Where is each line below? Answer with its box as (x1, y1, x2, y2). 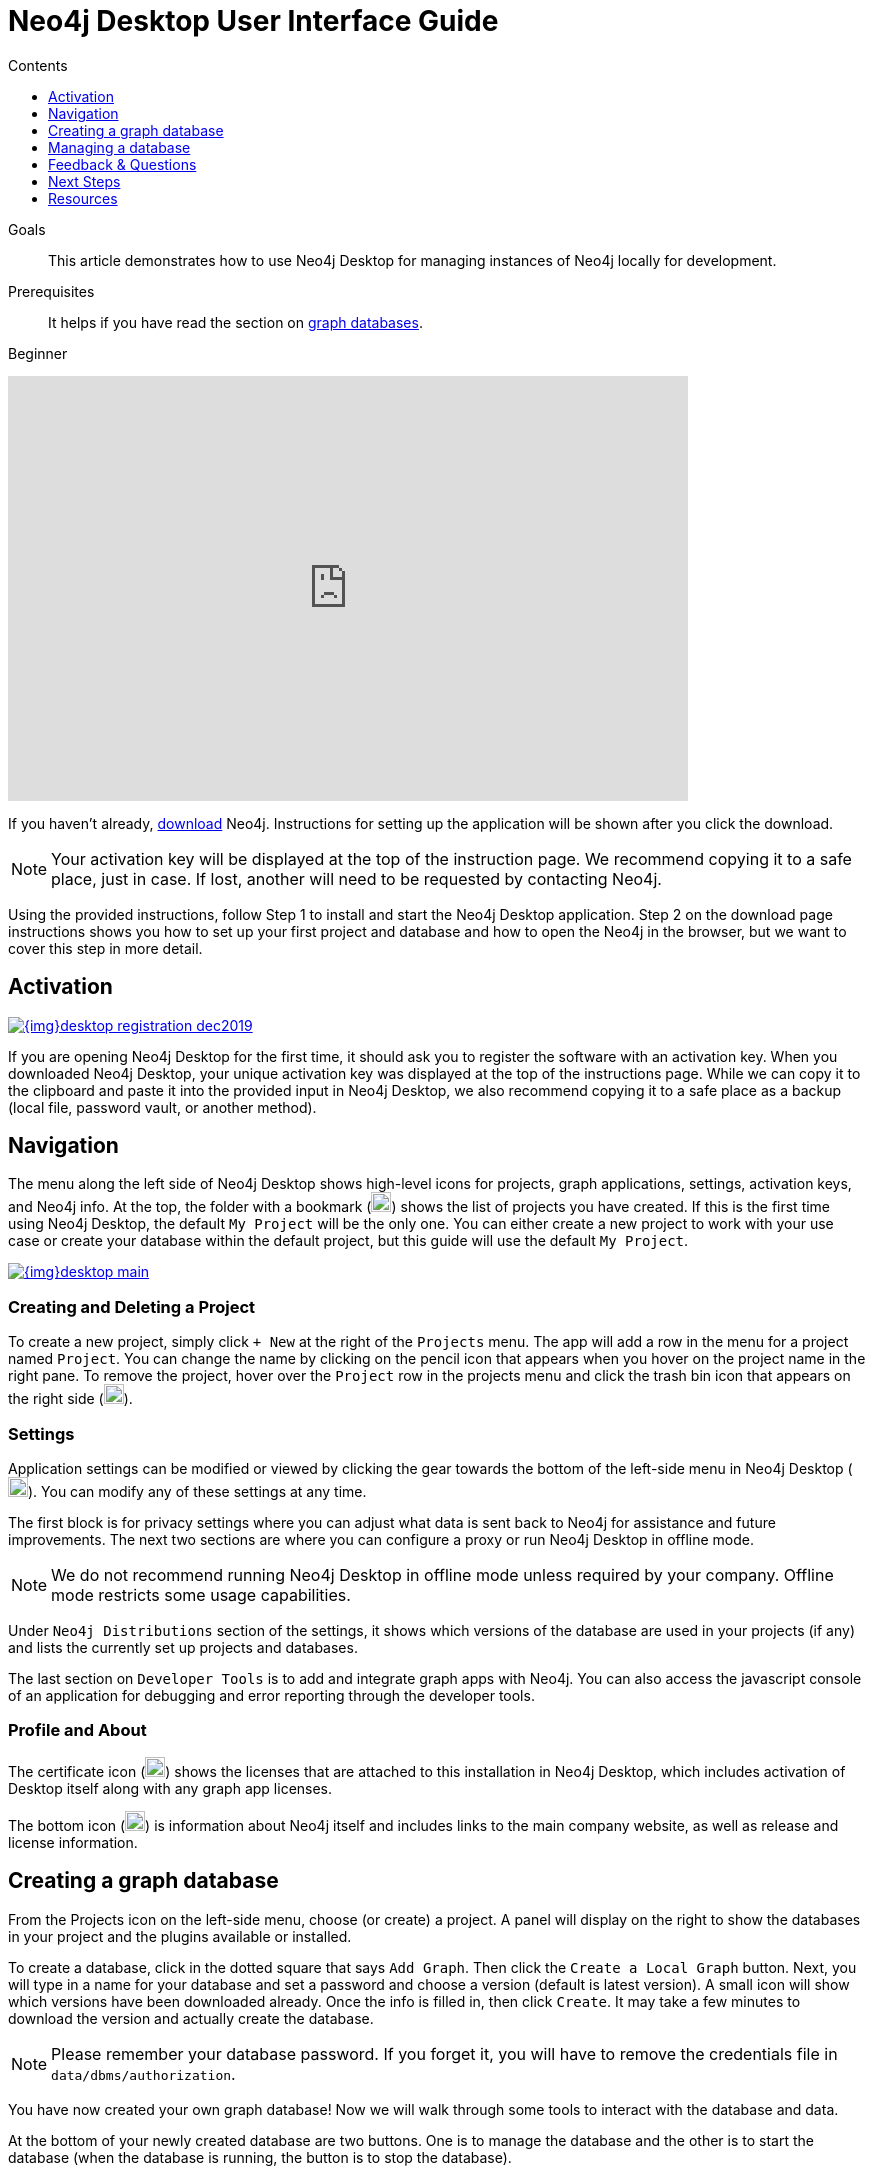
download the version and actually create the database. (8, 2009, 374, 2027)
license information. (8, 1833, 138, 1851)
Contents (8, 56, 68, 74)
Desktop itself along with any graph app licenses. (8, 1779, 333, 1797)
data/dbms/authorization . (51, 2063, 236, 2084)
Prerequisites (8, 282, 95, 300)
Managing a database (48, 138, 191, 156)
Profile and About (8, 1720, 147, 1741)
